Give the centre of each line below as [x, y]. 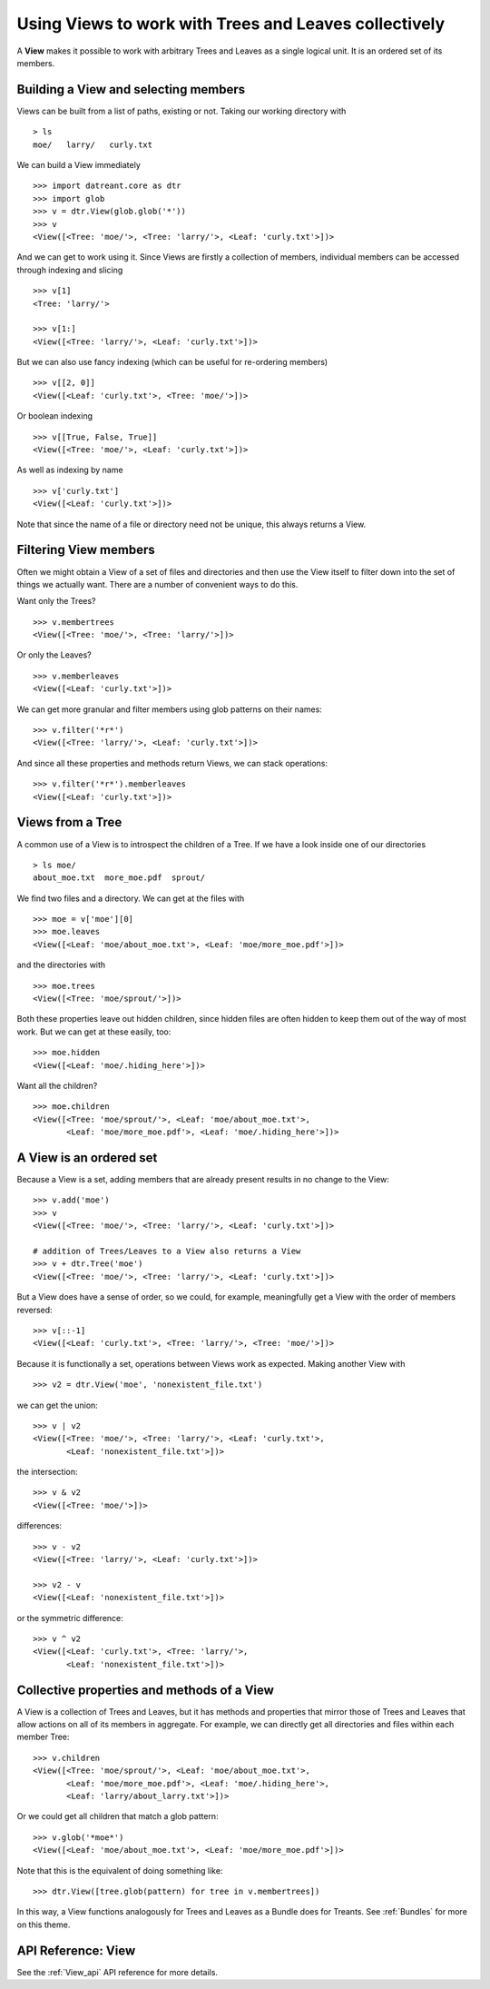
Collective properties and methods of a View [145, 1690]
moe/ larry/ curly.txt [93, 144]
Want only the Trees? [56, 601]
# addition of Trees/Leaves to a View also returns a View [167, 1251]
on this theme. [44, 1925]
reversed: [35, 1310]
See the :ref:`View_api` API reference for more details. [117, 1972]
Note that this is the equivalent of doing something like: [120, 1870]
